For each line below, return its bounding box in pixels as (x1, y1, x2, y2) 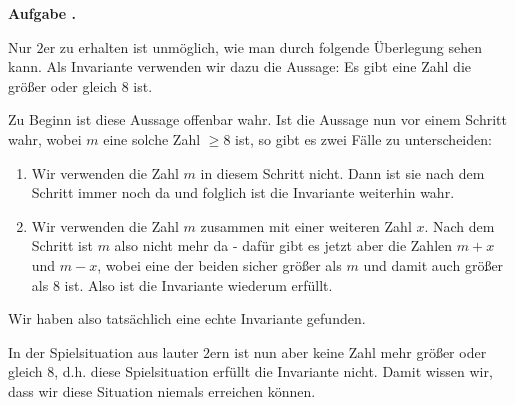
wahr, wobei (8, 128, 82, 149)
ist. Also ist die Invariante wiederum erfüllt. (64, 274, 333, 295)
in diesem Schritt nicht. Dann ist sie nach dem (200, 162, 485, 183)
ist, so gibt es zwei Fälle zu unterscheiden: (235, 128, 492, 149)
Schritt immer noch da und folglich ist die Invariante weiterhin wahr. (31, 182, 455, 203)
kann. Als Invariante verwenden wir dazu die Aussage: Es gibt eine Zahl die (8, 56, 471, 77)
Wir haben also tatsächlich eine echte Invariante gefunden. (8, 308, 366, 329)
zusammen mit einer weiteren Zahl (200, 215, 412, 236)
